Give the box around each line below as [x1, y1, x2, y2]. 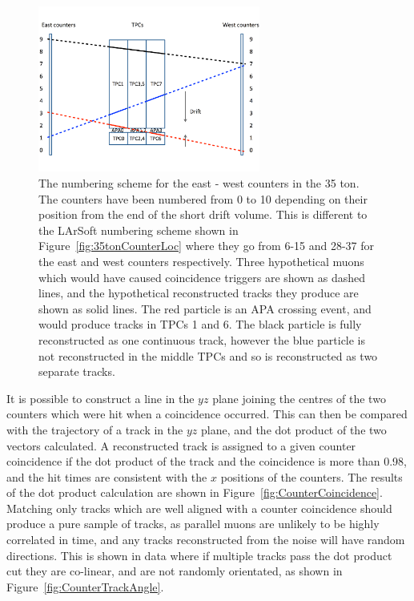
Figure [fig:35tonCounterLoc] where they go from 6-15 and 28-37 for [38, 237, 375, 254]
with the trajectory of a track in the [6, 421, 183, 438]
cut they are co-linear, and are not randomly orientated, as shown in [6, 563, 343, 579]
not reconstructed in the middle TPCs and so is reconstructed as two [38, 347, 378, 364]
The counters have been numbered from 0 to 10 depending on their [38, 190, 368, 207]
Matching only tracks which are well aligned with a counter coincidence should [6, 499, 392, 516]
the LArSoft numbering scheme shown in [38, 221, 239, 238]
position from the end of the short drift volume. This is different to [38, 206, 368, 223]
